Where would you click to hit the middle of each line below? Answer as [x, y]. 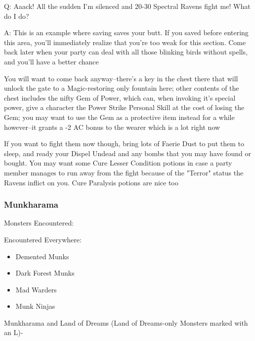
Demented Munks [42, 256]
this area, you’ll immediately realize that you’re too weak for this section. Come [125, 42]
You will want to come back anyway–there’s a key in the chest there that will [121, 78]
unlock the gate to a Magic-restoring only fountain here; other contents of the [122, 88]
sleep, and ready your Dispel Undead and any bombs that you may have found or [127, 153]
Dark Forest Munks [45, 273]
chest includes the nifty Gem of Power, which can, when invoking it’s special [120, 97]
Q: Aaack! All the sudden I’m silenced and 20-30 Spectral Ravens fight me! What [127, 6]
